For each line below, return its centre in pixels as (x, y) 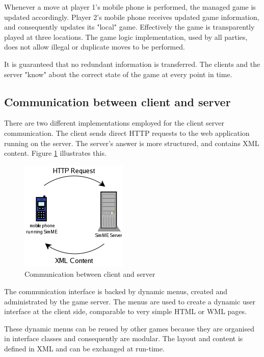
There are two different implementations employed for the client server (114, 123)
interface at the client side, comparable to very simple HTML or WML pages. (125, 311)
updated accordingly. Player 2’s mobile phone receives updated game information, (132, 17)
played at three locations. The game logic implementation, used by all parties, (126, 37)
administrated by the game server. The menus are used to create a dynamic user (130, 301)
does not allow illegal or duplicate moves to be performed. (95, 47)
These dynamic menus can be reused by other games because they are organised (129, 328)
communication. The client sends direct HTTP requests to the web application (127, 133)
